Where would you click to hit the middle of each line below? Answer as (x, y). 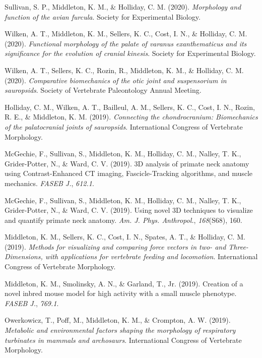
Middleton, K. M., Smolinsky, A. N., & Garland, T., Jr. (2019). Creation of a (124, 283)
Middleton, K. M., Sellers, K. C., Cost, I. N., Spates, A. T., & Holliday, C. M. (125, 237)
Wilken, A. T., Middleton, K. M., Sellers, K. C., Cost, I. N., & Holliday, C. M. (126, 34)
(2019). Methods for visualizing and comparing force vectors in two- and (115, 246)
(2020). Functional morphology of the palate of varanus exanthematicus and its (126, 43)
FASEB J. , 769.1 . (32, 303)
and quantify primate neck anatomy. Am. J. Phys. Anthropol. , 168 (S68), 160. (123, 220)
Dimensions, (24, 256)
